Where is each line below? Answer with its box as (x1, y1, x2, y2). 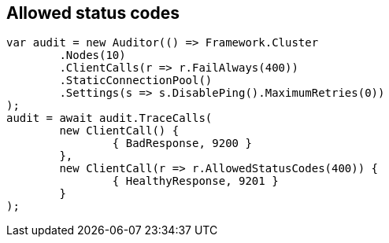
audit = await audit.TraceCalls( (6, 112, 213, 125)
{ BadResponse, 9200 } (112, 137, 252, 150)
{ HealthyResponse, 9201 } (112, 175, 279, 188)
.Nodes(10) (59, 49, 126, 62)
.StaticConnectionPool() (59, 74, 213, 87)
